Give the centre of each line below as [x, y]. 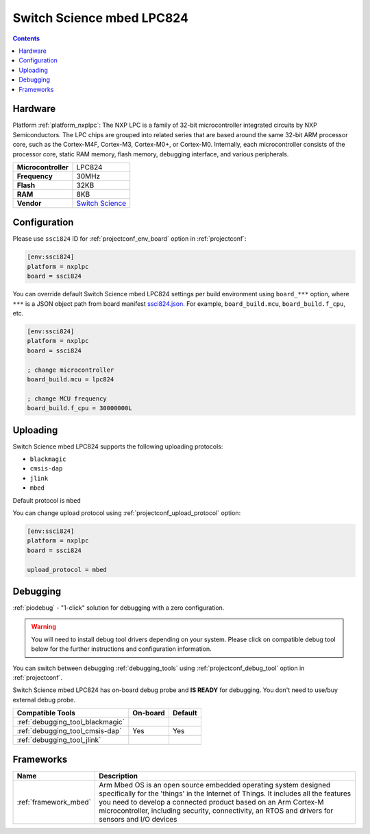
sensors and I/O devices [138, 819]
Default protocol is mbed [47, 500]
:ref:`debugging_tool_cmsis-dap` [70, 731]
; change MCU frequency [67, 398]
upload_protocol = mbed [67, 570]
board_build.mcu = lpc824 [71, 379]
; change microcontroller [71, 370]
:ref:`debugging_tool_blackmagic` [71, 722]
